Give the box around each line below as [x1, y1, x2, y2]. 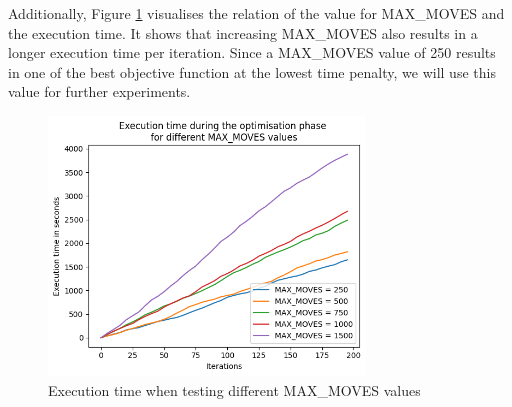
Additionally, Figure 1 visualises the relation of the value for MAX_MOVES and [8, 3, 505, 23]
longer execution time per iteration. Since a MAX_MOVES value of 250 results [8, 42, 496, 63]
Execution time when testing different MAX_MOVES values [48, 379, 421, 400]
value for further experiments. [8, 81, 191, 102]
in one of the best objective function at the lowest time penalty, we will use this [8, 61, 496, 82]
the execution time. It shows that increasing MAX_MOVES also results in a [8, 22, 478, 43]
